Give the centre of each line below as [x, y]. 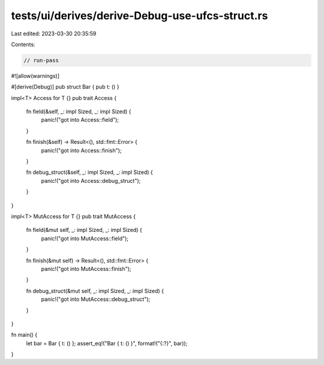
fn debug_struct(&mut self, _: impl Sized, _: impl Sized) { [95, 291]
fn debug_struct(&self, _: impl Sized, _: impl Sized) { [89, 172]
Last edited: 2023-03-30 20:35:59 [54, 34]
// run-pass [41, 60]
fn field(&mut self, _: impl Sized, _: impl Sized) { [84, 230]
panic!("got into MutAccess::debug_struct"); [96, 299]
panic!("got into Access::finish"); [82, 150]
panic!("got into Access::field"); [80, 120]
